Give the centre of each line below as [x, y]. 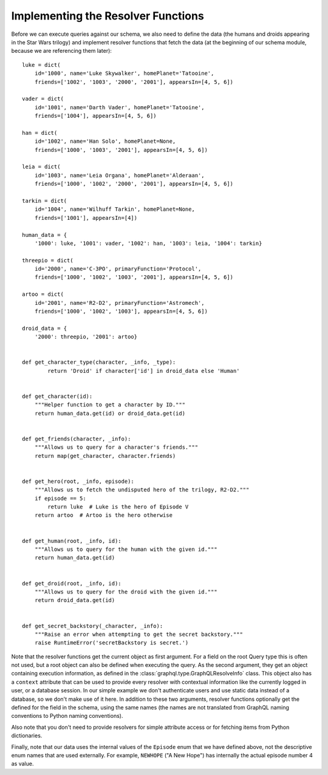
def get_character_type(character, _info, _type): [99, 362]
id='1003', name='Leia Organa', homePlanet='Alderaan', [119, 175]
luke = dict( [41, 65]
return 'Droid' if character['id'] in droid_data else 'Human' [144, 371]
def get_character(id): [57, 396]
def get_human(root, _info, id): [72, 541]
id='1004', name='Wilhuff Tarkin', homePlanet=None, [115, 209]
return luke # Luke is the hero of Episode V [118, 507]
